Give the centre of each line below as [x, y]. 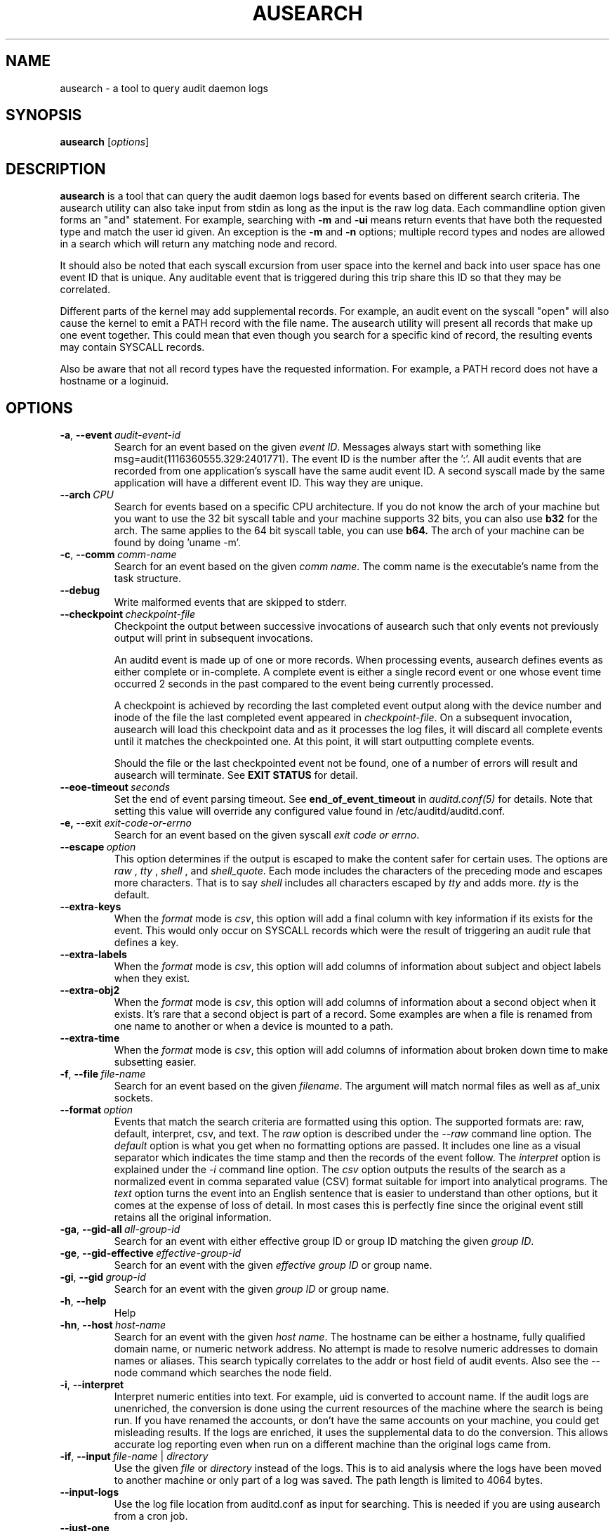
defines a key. [146, 943]
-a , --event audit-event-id [120, 435]
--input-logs [90, 1492]
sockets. [133, 1098]
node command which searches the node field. [223, 1373]
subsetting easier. [155, 1062]
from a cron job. [151, 1516]
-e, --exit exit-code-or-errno [126, 823]
